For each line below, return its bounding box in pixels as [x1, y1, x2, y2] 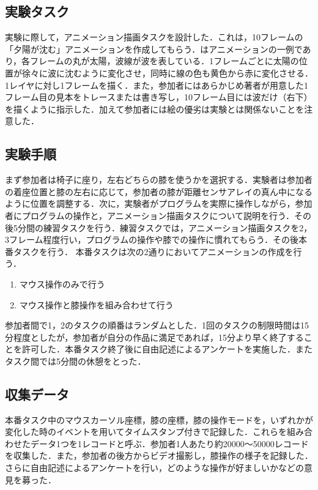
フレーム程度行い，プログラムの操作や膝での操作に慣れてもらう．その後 [9, 233, 298, 246]
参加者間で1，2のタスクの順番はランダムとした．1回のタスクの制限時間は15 [5, 319, 309, 332]
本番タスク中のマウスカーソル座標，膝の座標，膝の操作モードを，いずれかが [5, 413, 313, 426]
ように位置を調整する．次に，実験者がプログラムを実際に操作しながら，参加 [5, 197, 312, 210]
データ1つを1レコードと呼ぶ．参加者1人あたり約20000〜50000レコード [30, 437, 309, 450]
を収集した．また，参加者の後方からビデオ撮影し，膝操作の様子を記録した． [5, 449, 313, 462]
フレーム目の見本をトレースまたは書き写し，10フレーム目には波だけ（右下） [5, 91, 312, 103]
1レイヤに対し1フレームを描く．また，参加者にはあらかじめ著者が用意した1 [5, 78, 308, 91]
